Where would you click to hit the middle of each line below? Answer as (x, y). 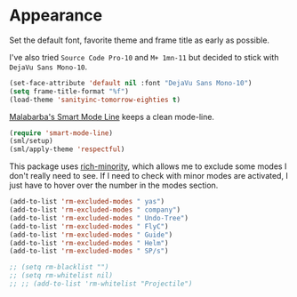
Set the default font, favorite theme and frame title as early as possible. (139, 40)
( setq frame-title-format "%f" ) (69, 91)
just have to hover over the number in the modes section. (114, 185)
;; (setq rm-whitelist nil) (61, 276)
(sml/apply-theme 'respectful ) (67, 149)
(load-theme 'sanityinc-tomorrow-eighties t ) (95, 100)
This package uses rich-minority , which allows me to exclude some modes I (148, 166)
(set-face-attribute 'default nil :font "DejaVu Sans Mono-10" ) (131, 83)
